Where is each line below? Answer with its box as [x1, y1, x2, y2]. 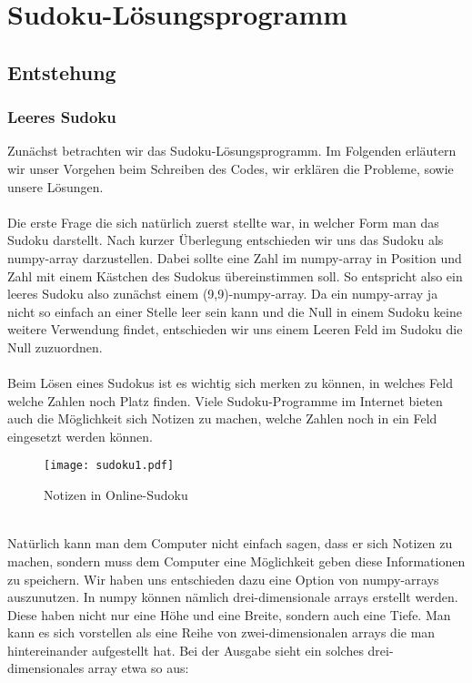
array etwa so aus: [87, 658, 189, 678]
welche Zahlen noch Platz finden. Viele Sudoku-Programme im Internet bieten [7, 391, 443, 410]
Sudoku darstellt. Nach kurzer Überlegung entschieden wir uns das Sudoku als [7, 230, 444, 250]
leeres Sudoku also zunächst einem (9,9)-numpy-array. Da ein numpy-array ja [7, 284, 438, 303]
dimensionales [7, 658, 85, 678]
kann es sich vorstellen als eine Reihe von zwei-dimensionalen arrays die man [7, 623, 436, 642]
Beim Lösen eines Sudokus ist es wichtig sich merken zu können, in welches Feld [7, 373, 453, 392]
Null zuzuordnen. [7, 337, 103, 356]
